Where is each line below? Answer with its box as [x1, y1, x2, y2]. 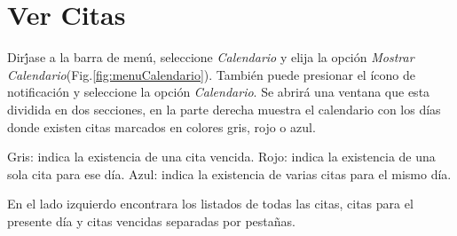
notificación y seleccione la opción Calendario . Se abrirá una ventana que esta [7, 83, 430, 101]
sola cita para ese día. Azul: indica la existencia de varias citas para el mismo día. [7, 164, 452, 183]
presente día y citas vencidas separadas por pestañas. [7, 211, 295, 230]
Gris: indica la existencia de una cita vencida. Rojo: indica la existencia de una [7, 147, 436, 166]
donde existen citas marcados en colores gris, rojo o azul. [7, 117, 316, 136]
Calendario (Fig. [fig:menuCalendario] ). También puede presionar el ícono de [7, 65, 415, 83]
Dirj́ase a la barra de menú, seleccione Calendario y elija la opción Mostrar [7, 48, 414, 67]
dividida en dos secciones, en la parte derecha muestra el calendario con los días [7, 99, 441, 118]
